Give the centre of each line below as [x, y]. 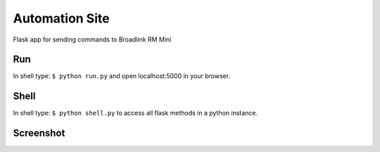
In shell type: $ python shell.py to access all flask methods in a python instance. [135, 113]
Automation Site [61, 18]
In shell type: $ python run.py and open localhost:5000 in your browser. [122, 76]
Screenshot [39, 133]
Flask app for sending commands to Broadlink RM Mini [92, 39]
